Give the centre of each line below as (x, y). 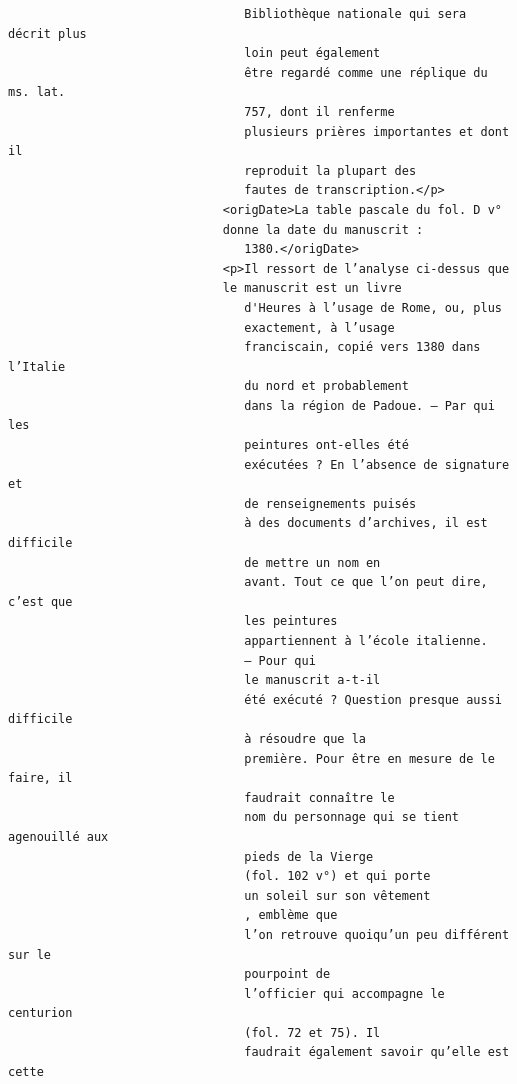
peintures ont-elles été (326, 445)
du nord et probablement (326, 386)
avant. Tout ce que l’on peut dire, (366, 582)
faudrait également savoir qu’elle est (377, 1052)
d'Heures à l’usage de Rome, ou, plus (373, 307)
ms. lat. (37, 92)
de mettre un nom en (312, 562)
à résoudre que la (305, 738)
